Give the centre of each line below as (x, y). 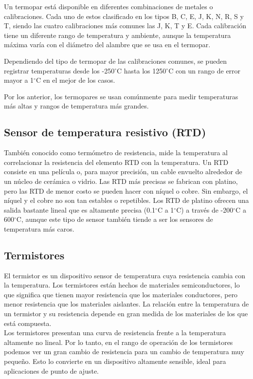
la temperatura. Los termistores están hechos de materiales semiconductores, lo (122, 285)
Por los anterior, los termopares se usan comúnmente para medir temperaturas (121, 96)
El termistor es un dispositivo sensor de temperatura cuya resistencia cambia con (125, 275)
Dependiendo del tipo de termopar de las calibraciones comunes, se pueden (115, 61)
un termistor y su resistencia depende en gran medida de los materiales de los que (126, 314)
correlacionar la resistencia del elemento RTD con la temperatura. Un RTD (116, 162)
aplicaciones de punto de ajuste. (51, 370)
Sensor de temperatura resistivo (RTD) (105, 132)
